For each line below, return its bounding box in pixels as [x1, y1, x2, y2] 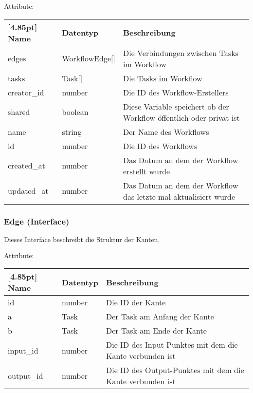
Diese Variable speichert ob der [123, 100, 229, 112]
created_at [8, 160, 45, 171]
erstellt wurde [123, 165, 170, 177]
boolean [62, 106, 89, 118]
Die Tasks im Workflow [123, 72, 202, 84]
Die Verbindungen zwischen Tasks [123, 47, 238, 58]
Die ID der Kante [106, 297, 166, 308]
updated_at [8, 185, 49, 197]
